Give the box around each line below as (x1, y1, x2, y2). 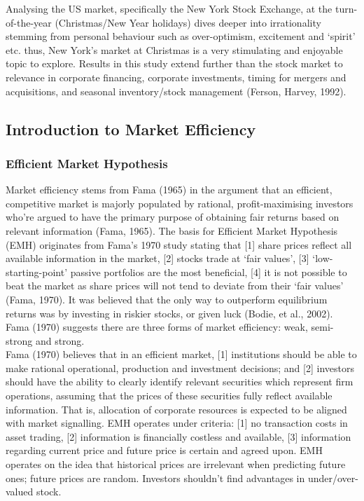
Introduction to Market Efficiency (6, 118, 256, 139)
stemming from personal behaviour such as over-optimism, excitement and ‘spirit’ (6, 29, 356, 43)
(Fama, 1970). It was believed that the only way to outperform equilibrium (6, 291, 328, 306)
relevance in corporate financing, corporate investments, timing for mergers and (6, 69, 346, 84)
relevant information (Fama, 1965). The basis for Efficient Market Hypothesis (6, 223, 338, 238)
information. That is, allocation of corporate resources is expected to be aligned (6, 402, 347, 416)
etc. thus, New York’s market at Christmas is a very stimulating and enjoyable (6, 42, 343, 57)
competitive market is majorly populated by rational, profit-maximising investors (6, 195, 353, 210)
